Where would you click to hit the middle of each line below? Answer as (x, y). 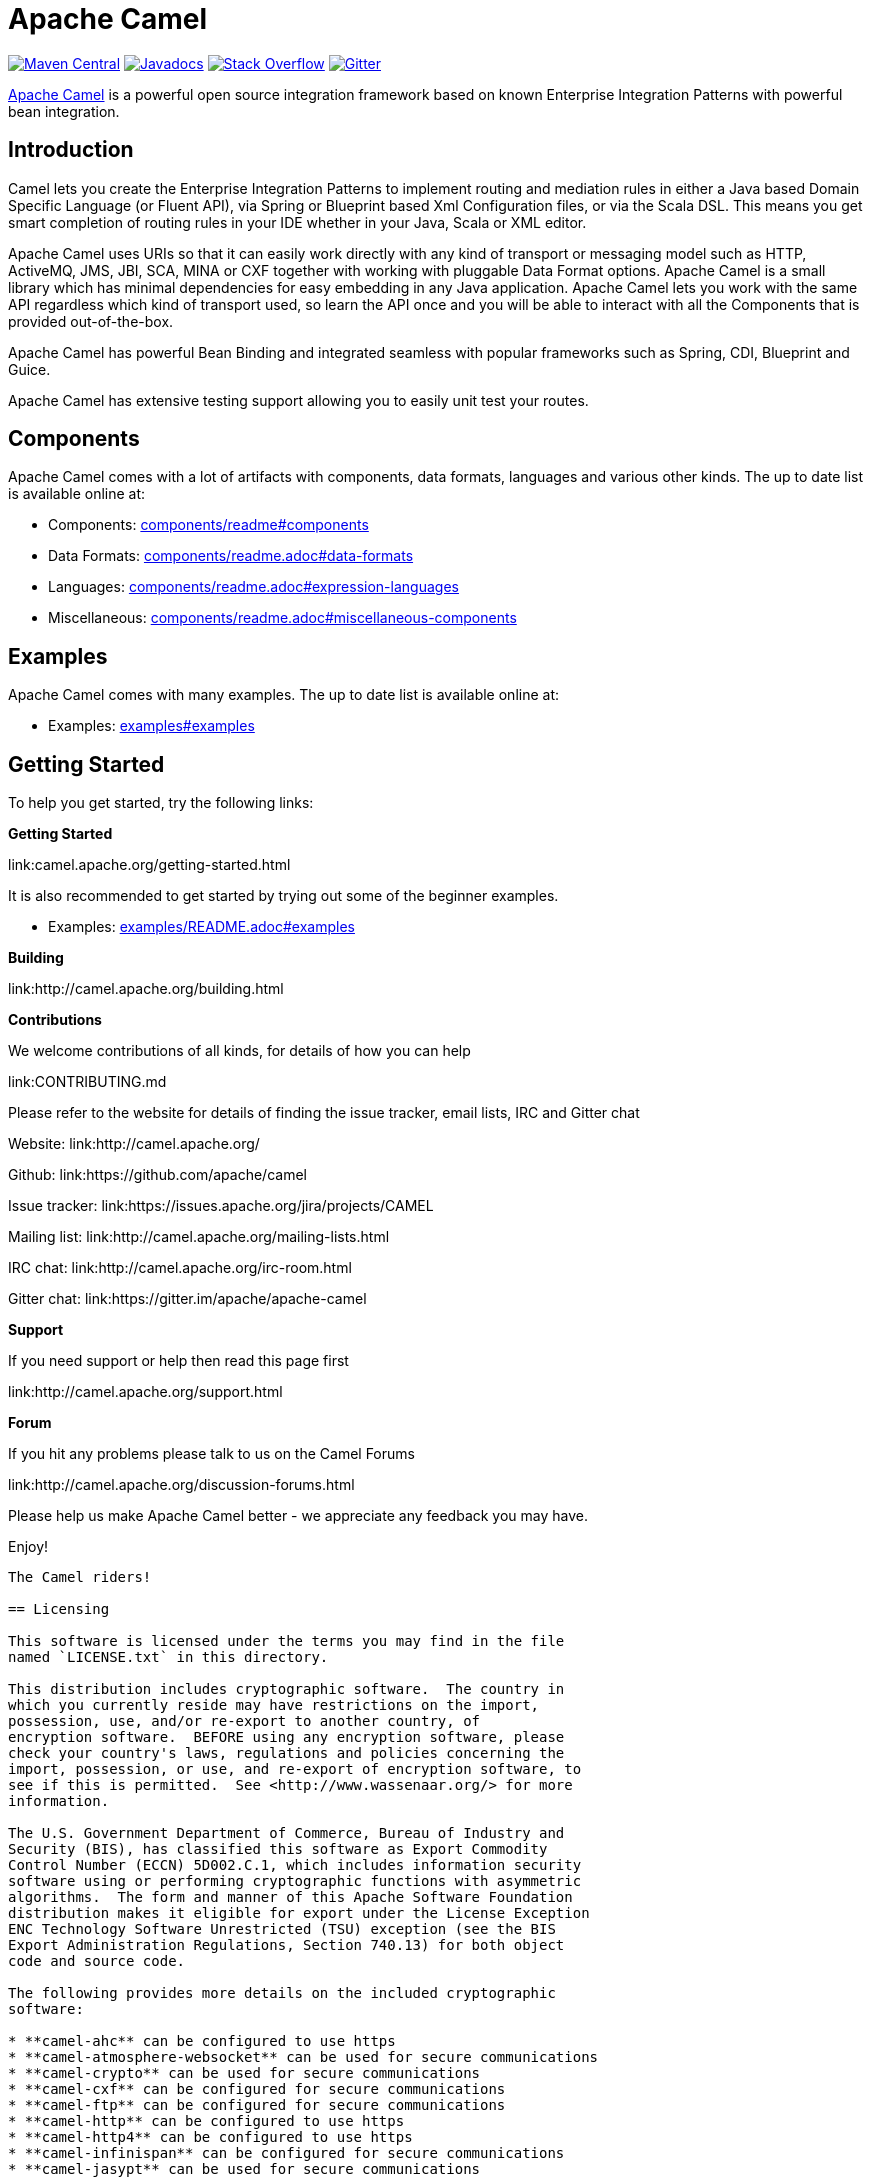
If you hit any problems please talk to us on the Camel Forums (211, 1454)
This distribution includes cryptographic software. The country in (286, 1689)
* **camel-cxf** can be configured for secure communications (257, 2089)
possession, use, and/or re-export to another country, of (244, 1721)
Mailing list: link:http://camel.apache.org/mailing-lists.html (199, 1237)
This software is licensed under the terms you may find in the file (286, 1641)
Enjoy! (28, 1547)
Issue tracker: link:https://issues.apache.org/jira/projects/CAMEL (221, 1206)
